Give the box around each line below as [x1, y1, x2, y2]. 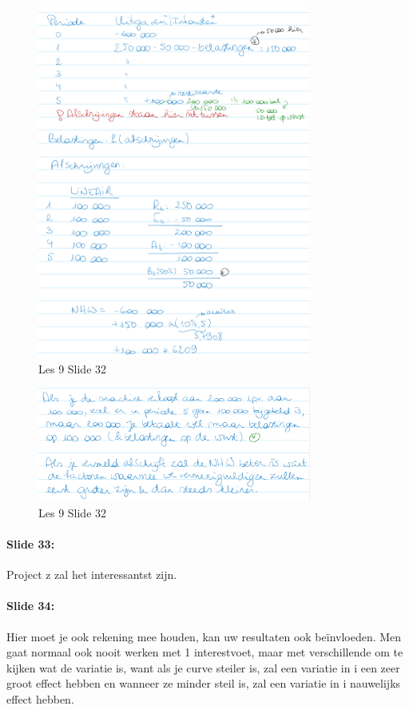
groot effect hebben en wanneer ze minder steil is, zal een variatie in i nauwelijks [6, 675, 401, 692]
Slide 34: [6, 597, 55, 614]
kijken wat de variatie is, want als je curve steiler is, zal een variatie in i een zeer [6, 659, 400, 676]
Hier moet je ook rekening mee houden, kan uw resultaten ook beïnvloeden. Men [6, 628, 402, 644]
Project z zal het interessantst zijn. [6, 566, 177, 583]
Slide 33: [6, 535, 55, 552]
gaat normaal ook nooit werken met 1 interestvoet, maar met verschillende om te [6, 644, 403, 660]
